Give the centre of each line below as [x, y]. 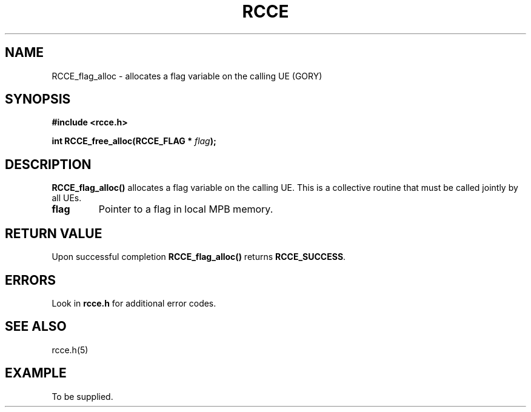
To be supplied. [82, 396]
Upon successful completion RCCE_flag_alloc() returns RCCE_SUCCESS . [199, 257]
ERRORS [31, 280]
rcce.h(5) [70, 350]
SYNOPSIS [38, 99]
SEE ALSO [36, 327]
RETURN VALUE [54, 233]
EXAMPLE [36, 373]
